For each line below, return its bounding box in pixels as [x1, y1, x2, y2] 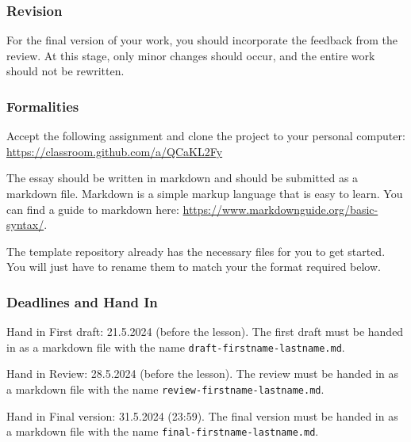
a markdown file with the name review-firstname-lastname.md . [6, 381, 325, 398]
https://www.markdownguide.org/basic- [182, 200, 378, 217]
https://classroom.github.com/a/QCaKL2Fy [6, 143, 223, 159]
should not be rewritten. [6, 63, 125, 79]
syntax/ [6, 216, 44, 233]
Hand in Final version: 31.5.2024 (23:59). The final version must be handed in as [6, 407, 398, 424]
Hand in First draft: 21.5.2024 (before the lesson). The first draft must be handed [6, 323, 404, 340]
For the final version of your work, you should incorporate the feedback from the [6, 32, 398, 48]
